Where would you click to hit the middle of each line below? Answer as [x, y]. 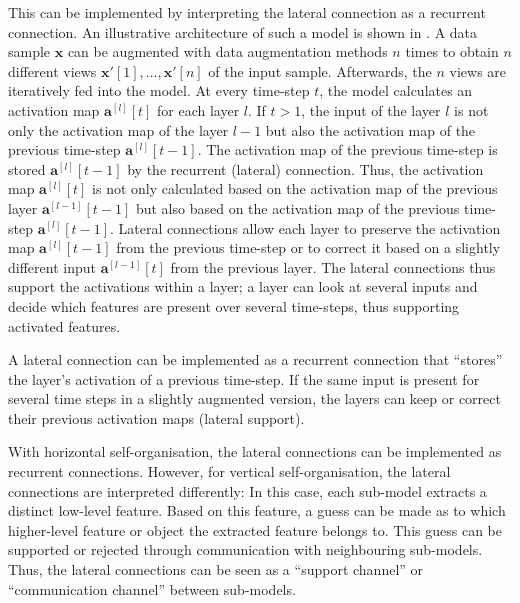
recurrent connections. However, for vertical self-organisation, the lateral [229, 471]
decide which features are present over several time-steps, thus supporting [234, 305]
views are [478, 70]
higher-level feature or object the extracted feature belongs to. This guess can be [255, 529]
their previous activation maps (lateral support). [156, 417]
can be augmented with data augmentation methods [227, 51]
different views [52, 70]
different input [52, 266]
